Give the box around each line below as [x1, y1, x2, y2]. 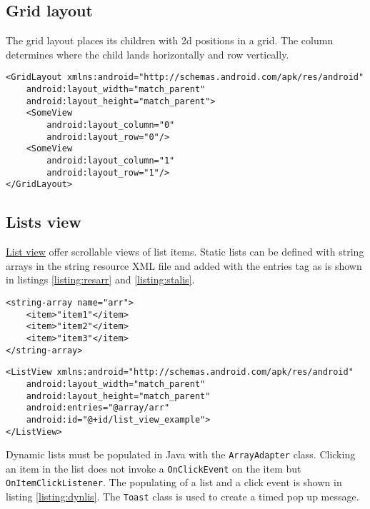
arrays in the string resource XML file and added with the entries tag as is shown [6, 258, 362, 273]
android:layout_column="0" [46, 120, 175, 131]
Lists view [6, 211, 81, 233]
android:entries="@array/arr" [26, 403, 170, 413]
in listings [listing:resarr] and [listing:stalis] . [6, 272, 195, 287]
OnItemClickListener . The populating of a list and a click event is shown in [6, 475, 342, 490]
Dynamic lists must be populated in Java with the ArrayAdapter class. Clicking [6, 447, 356, 462]
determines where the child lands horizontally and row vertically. [6, 46, 289, 61]
